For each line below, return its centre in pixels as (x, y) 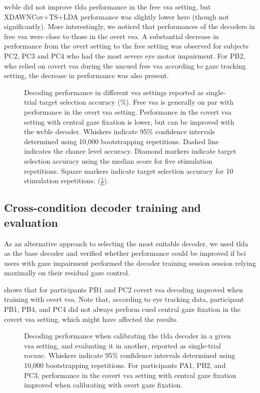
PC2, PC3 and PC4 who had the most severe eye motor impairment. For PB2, (125, 55)
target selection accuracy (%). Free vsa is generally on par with (136, 102)
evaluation (31, 222)
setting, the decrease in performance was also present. (86, 75)
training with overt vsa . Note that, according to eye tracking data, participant (124, 299)
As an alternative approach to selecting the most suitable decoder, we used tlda (126, 243)
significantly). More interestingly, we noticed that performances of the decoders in (130, 26)
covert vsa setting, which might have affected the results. (91, 319)
